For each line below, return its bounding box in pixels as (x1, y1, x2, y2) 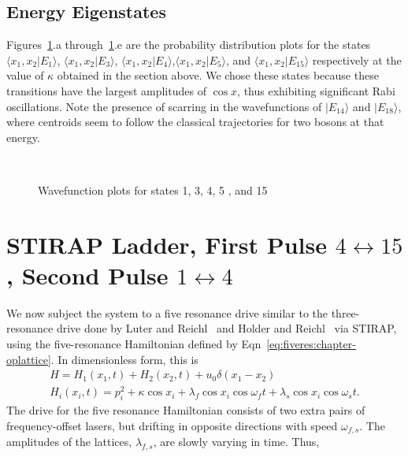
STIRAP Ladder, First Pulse (6, 228, 327, 260)
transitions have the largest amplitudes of (6, 82, 206, 98)
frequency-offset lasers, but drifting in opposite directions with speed (6, 417, 338, 433)
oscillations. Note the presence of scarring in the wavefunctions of (6, 98, 322, 114)
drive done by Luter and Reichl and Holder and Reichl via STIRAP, (56, 320, 397, 336)
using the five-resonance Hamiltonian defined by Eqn (6, 336, 261, 352)
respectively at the (312, 51, 402, 68)
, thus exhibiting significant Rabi (237, 82, 395, 98)
